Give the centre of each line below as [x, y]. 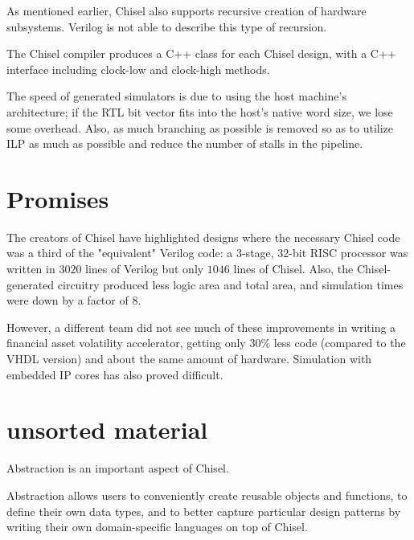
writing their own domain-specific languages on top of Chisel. [157, 527]
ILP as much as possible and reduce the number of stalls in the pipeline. [185, 143]
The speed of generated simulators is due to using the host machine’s [176, 96]
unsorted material [107, 430]
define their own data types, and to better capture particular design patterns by [204, 511]
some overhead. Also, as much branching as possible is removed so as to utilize [200, 127]
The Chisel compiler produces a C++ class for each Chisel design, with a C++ [201, 53]
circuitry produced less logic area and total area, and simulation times [230, 284]
